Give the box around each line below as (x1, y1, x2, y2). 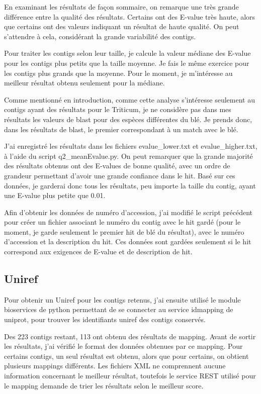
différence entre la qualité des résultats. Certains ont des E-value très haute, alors (4, 11, 255, 22)
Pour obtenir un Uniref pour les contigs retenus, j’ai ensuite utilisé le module (4, 294, 241, 305)
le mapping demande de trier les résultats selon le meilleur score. (4, 380, 204, 390)
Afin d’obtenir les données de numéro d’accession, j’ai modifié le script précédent (4, 207, 253, 217)
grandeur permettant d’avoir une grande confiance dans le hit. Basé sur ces (4, 170, 235, 180)
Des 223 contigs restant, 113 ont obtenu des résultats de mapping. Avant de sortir (4, 331, 256, 341)
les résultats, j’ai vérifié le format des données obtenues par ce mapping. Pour (4, 341, 243, 351)
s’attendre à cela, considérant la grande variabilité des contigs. (4, 31, 196, 41)
